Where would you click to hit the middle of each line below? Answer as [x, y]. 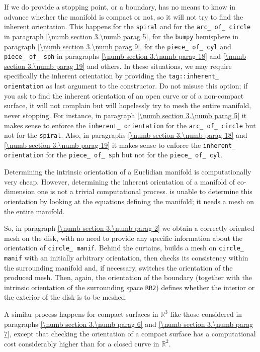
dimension [20, 191]
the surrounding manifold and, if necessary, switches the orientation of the [118, 267]
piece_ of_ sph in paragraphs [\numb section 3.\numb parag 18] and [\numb [125, 56]
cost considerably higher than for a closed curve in [82, 343]
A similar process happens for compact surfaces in [81, 314]
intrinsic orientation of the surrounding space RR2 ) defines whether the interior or [129, 287]
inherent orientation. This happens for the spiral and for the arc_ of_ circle [127, 26]
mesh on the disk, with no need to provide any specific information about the [123, 238]
